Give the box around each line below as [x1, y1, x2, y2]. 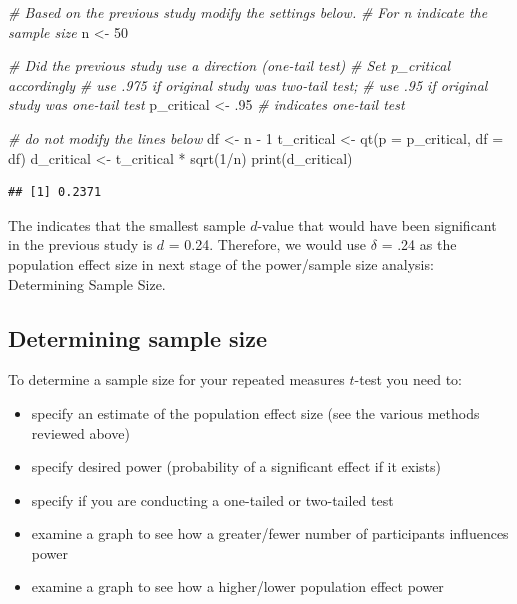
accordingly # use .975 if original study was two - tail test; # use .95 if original [8, 74, 488, 95]
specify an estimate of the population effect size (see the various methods [31, 402, 480, 423]
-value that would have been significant [257, 214, 497, 235]
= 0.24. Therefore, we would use [168, 234, 367, 255]
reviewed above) [31, 422, 130, 443]
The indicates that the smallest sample [8, 214, 246, 235]
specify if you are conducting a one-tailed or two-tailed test [31, 489, 394, 510]
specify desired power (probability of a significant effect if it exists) [31, 456, 442, 477]
